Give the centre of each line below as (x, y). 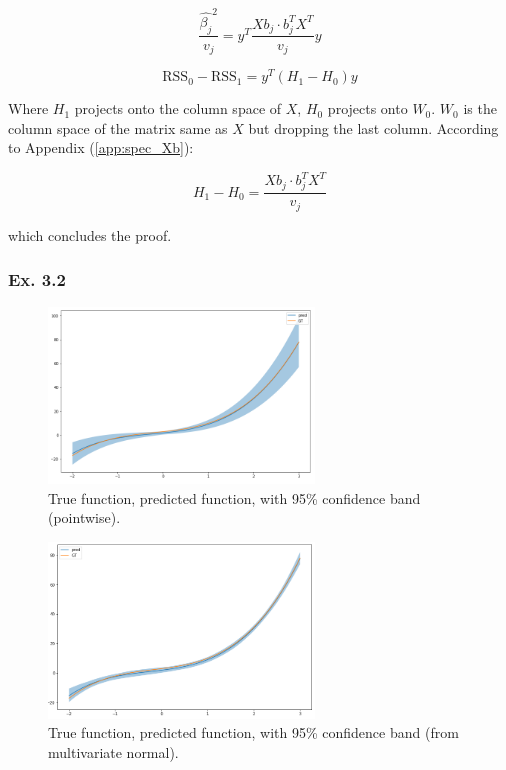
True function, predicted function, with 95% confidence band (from (253, 732)
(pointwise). (84, 517)
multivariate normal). (113, 752)
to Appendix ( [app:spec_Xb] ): (101, 147)
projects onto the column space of (178, 108)
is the (480, 108)
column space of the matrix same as (118, 127)
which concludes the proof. (90, 234)
